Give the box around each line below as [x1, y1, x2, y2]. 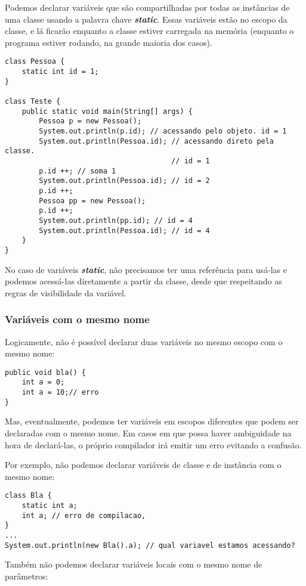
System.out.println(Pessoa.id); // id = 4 [39, 226, 210, 235]
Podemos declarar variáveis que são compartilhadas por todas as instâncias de [5, 1, 290, 13]
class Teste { [5, 97, 61, 106]
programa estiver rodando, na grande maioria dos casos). [5, 36, 212, 48]
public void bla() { [5, 368, 86, 377]
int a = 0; [21, 378, 65, 387]
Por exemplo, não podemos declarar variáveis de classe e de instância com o [5, 458, 282, 471]
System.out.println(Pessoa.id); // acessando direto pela [39, 137, 274, 145]
